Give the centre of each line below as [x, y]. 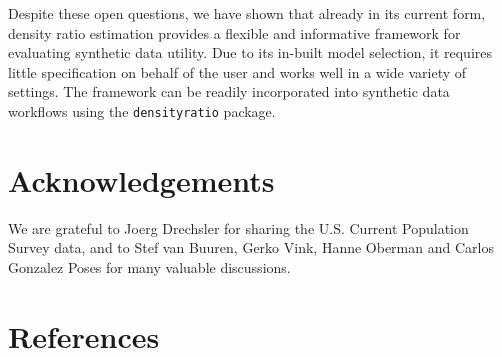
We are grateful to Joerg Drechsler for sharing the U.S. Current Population [238, 227]
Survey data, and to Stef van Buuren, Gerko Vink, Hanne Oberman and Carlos [251, 247]
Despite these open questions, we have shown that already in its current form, [247, 13]
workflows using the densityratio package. [142, 110]
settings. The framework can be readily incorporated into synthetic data [229, 91]
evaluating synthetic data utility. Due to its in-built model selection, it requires [250, 52]
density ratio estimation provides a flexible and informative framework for [234, 32]
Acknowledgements [141, 179]
